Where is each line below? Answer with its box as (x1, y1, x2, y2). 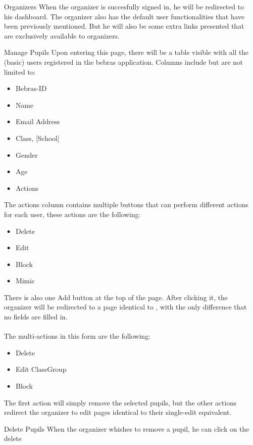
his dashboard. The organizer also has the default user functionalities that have (4, 11, 245, 21)
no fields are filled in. (4, 311, 68, 322)
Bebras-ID (15, 83, 47, 93)
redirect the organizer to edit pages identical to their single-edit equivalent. (4, 407, 232, 417)
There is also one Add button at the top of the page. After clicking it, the (4, 292, 228, 302)
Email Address (15, 116, 60, 127)
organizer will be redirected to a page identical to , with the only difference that (4, 302, 247, 312)
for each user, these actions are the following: (4, 209, 141, 219)
